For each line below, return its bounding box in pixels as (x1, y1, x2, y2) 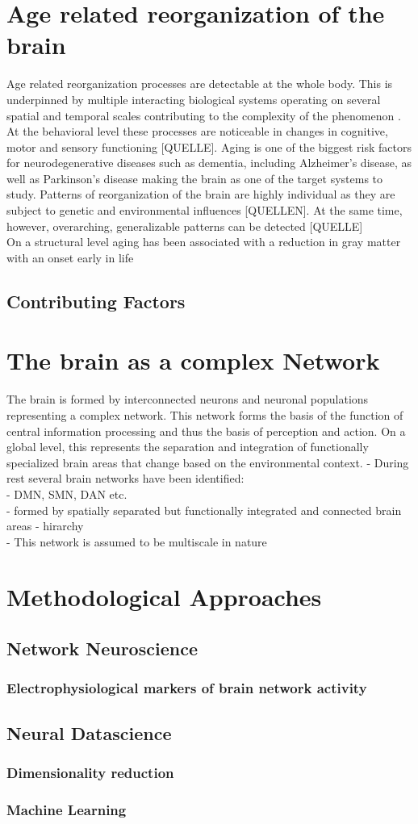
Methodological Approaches (6, 580, 322, 613)
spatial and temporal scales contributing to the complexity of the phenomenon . (6, 107, 401, 123)
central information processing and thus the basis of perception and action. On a (6, 422, 406, 439)
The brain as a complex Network (6, 344, 380, 377)
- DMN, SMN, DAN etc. (6, 485, 127, 502)
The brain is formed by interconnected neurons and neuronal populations (6, 391, 369, 408)
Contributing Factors (6, 288, 186, 313)
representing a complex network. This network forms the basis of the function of (6, 406, 403, 423)
